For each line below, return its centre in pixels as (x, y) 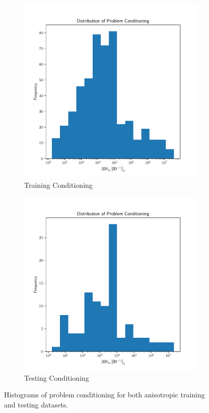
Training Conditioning (58, 185)
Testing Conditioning (57, 377)
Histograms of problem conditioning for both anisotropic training (104, 395)
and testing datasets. (36, 404)
